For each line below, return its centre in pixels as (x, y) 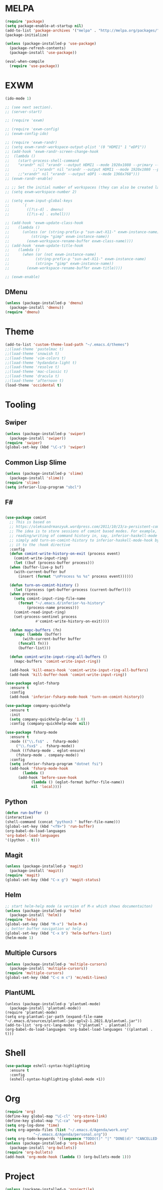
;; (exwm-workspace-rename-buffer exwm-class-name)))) (69, 241)
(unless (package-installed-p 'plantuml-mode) (53, 1004)
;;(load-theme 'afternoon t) (34, 381)
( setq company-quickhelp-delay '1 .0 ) (48, 719)
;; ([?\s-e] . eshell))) (38, 214)
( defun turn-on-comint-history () (44, 585)
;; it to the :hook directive (40, 545)
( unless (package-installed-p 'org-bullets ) (51, 1143)
